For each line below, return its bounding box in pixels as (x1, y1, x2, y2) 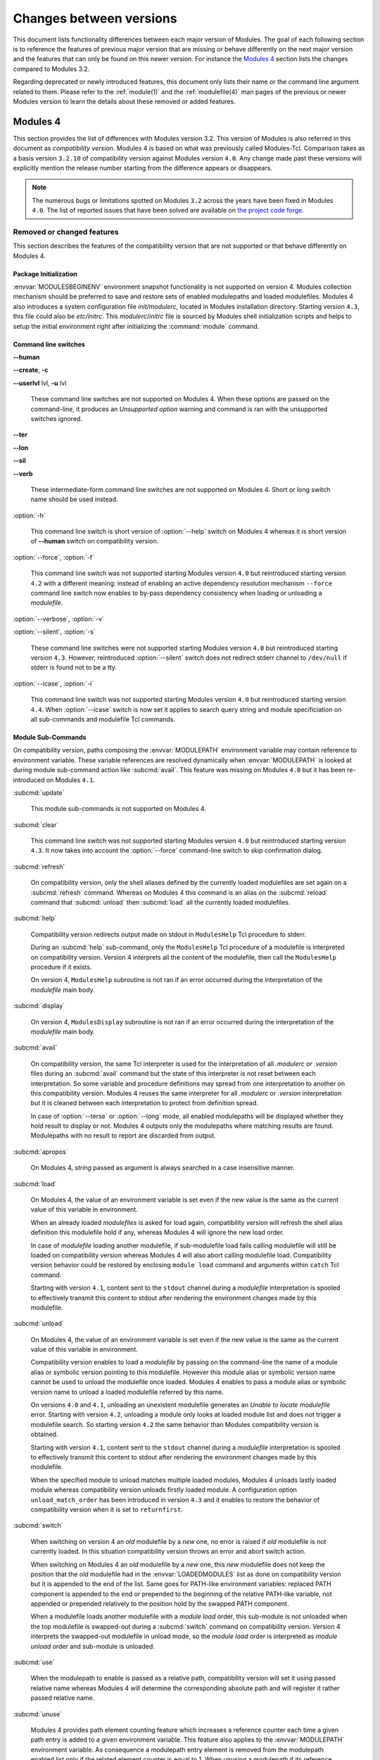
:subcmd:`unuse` (13, 1709, 63, 1718)
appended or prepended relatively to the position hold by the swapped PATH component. (30, 1599, 289, 1608)
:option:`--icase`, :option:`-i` (13, 679, 94, 688)
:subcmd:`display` (13, 1002, 65, 1010)
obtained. (30, 1430, 58, 1439)
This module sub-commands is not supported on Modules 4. (30, 805, 207, 813)
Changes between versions (13, 11, 177, 26)
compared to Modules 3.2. (13, 64, 90, 73)
